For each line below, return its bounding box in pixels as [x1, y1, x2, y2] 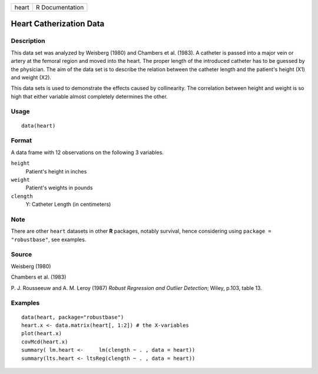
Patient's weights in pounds [25, 184, 93, 191]
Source [11, 251, 32, 259]
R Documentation [35, 4, 84, 11]
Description [11, 37, 45, 45]
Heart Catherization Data [11, 19, 105, 29]
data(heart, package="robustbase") [21, 313, 124, 320]
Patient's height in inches [25, 168, 87, 175]
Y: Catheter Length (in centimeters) [25, 201, 111, 208]
